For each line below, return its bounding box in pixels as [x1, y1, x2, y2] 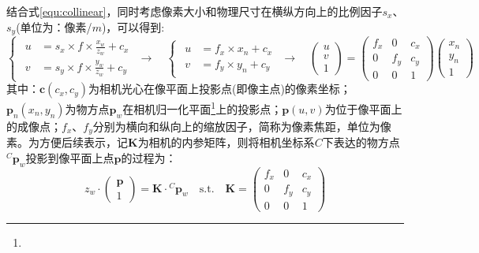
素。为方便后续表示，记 [6, 134, 128, 151]
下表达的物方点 [322, 134, 400, 151]
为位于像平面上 [324, 100, 402, 117]
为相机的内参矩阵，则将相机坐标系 [137, 134, 315, 151]
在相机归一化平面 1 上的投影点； [122, 99, 283, 117]
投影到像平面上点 [25, 149, 114, 166]
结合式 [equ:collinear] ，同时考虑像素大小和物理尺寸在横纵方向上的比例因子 [6, 3, 383, 19]
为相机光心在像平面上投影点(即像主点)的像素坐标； [88, 80, 351, 97]
